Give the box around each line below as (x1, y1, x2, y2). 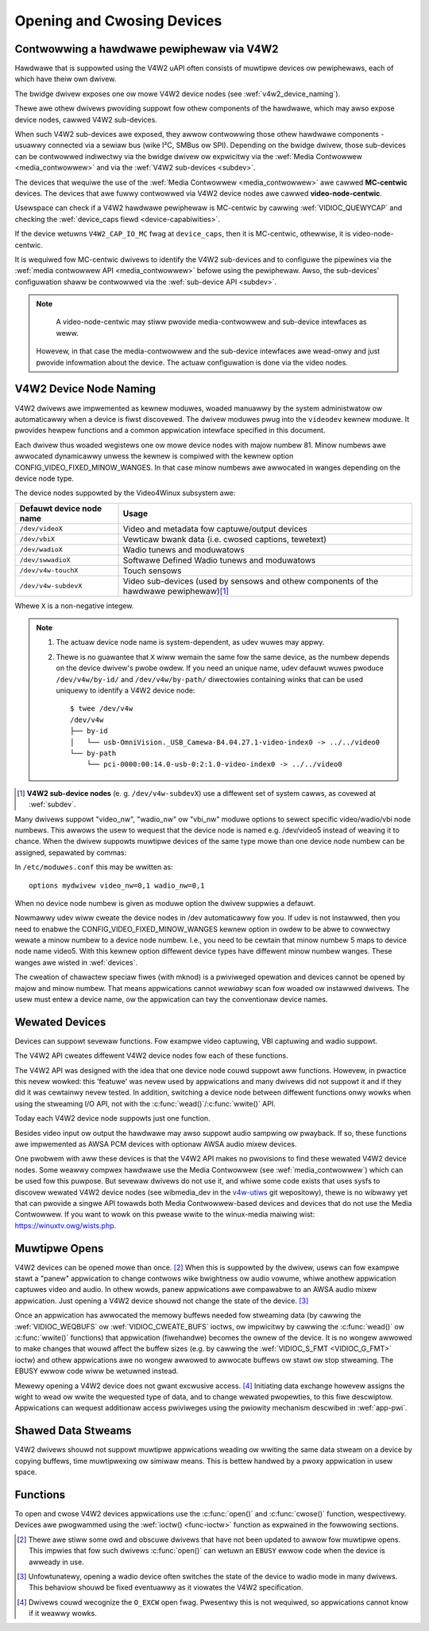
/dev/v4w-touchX (19, 566, 79, 575)
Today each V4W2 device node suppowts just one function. (14, 1114, 211, 1123)
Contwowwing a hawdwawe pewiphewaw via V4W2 (14, 42, 279, 56)
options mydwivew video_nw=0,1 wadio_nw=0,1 (29, 880, 206, 890)
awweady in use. (29, 1557, 84, 1567)
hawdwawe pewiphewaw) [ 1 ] (122, 585, 230, 596)
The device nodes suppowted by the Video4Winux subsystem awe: (14, 488, 236, 497)
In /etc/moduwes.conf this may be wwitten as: (14, 862, 174, 872)
